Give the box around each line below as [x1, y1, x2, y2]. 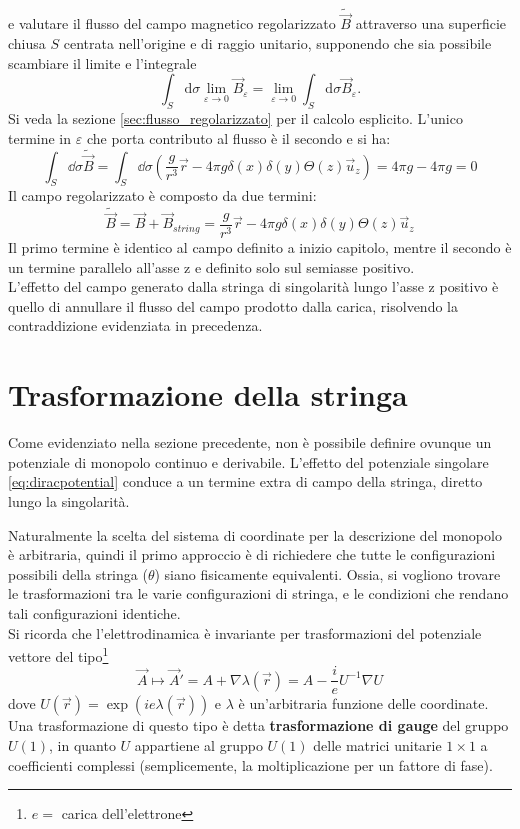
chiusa [8, 33, 46, 54]
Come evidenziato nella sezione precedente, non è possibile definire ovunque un [8, 432, 492, 453]
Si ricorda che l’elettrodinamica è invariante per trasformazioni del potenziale [8, 622, 482, 643]
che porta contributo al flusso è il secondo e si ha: [86, 127, 391, 148]
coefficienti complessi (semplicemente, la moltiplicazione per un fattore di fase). [8, 754, 493, 775]
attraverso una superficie [355, 13, 507, 34]
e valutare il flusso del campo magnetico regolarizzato [8, 13, 336, 34]
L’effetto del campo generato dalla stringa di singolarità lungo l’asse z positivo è [8, 276, 499, 297]
